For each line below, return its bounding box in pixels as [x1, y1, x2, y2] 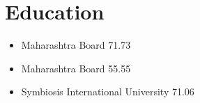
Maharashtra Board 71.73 [21, 38, 131, 52]
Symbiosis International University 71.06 [21, 84, 194, 99]
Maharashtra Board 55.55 [21, 61, 131, 75]
